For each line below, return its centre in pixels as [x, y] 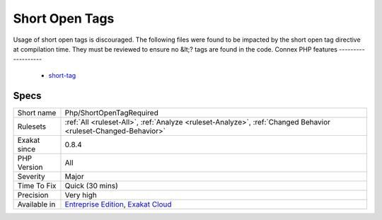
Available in [36, 204]
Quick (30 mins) [91, 185]
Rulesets [31, 126]
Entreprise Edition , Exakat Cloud [118, 204]
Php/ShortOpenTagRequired [111, 112]
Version [30, 167]
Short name [37, 112]
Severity [31, 176]
